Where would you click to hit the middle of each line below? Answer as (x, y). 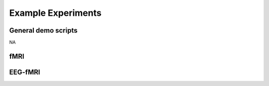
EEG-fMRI (25, 72)
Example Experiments (55, 13)
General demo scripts (43, 30)
